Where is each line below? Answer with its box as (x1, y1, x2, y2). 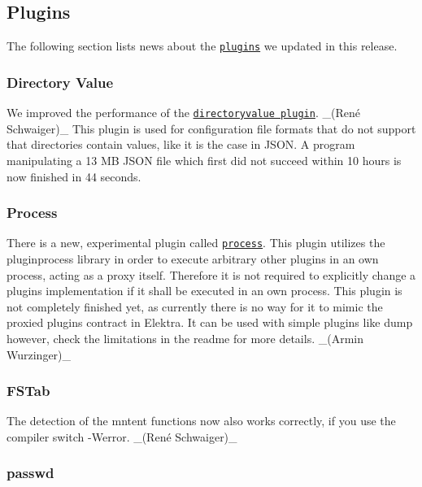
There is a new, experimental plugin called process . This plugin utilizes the (7, 234, 385, 251)
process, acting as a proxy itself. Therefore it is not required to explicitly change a (7, 266, 416, 283)
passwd (7, 463, 54, 483)
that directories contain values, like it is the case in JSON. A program (7, 136, 355, 153)
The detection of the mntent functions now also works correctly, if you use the (7, 412, 396, 429)
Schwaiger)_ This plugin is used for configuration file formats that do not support (7, 120, 416, 137)
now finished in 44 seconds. (7, 167, 141, 185)
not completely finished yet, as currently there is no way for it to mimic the (7, 298, 383, 315)
